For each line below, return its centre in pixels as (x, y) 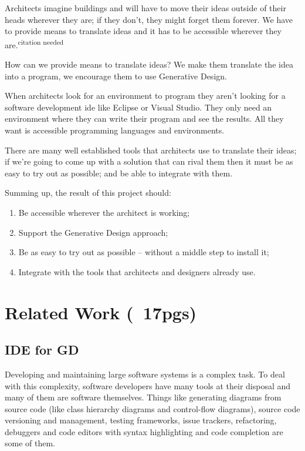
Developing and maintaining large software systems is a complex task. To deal (145, 374)
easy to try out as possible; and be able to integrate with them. (119, 173)
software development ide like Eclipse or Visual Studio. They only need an (138, 107)
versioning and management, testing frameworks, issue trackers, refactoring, (141, 420)
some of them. (30, 443)
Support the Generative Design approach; (93, 232)
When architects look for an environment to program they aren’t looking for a (145, 96)
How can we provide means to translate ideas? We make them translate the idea (149, 64)
